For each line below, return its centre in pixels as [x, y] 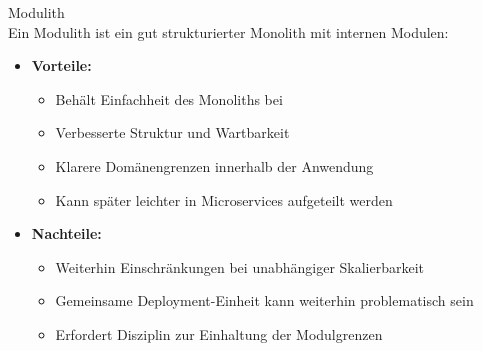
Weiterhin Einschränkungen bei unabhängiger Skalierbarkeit [240, 266]
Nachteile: [66, 233]
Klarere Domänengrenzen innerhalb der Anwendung [214, 165]
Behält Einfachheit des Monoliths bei [169, 98]
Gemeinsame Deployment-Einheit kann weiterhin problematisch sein [264, 300]
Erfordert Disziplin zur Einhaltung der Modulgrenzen [219, 333]
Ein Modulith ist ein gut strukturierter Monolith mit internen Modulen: [228, 31]
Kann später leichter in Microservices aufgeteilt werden [224, 199]
